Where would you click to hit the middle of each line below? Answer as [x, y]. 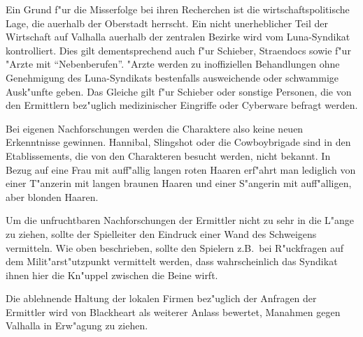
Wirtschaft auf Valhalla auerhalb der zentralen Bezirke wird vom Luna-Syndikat [178, 37]
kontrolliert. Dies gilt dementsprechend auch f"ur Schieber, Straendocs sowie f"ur [178, 50]
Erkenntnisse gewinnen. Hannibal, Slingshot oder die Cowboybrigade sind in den [178, 142]
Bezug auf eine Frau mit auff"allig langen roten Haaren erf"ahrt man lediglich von [181, 169]
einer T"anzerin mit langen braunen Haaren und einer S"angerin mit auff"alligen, [179, 183]
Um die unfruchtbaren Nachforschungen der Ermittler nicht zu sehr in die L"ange [180, 220]
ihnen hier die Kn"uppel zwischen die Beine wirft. [112, 275]
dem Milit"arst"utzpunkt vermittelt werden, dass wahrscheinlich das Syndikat [172, 261]
